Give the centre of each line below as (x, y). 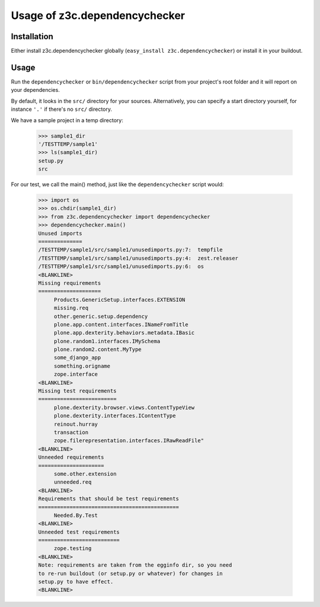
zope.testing (73, 549)
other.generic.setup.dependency (101, 316)
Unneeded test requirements (79, 532)
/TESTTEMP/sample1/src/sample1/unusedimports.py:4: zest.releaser (138, 258)
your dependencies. (36, 90)
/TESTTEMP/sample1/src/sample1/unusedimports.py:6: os (121, 266)
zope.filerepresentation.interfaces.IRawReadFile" (129, 441)
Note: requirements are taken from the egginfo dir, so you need (135, 565)
